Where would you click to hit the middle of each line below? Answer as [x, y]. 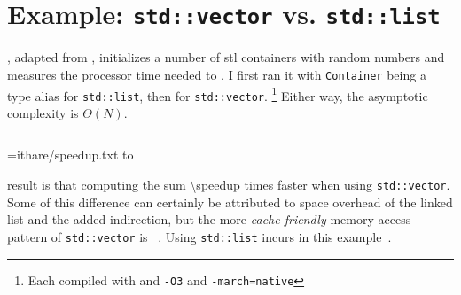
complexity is [43, 112]
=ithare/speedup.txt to [70, 155]
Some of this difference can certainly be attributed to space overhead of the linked [230, 202]
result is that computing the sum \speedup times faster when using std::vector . [229, 184]
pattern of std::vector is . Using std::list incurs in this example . [199, 236]
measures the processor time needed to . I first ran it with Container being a [217, 74]
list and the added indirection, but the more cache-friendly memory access [209, 219]
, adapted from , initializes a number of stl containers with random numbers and [226, 57]
